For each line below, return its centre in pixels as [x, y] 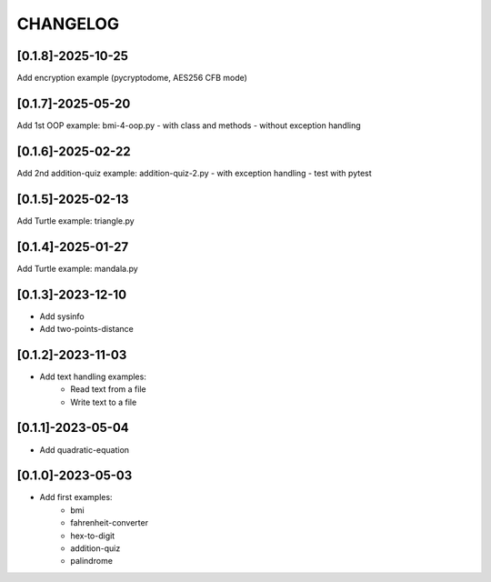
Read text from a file [108, 389]
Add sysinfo [62, 316]
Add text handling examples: [93, 376]
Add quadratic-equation [85, 449]
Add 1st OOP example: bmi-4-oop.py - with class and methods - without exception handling [189, 125]
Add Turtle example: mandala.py [77, 268]
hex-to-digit [93, 536]
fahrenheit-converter [110, 523]
